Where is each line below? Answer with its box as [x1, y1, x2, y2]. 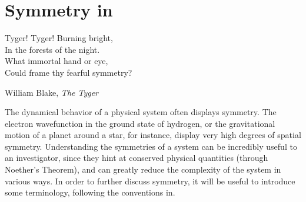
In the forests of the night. [5, 43, 100, 55]
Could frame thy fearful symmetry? [5, 66, 132, 78]
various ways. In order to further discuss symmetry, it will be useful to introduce [5, 174, 295, 187]
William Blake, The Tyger [5, 86, 99, 98]
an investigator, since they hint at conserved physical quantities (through [5, 151, 268, 164]
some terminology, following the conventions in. [5, 186, 175, 198]
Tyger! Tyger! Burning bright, [5, 32, 113, 44]
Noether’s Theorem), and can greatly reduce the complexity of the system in [5, 163, 281, 176]
